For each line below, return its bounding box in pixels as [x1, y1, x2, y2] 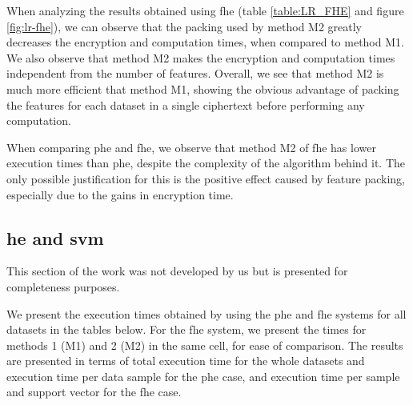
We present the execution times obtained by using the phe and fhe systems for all [6, 305, 407, 322]
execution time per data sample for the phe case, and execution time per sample [6, 367, 400, 384]
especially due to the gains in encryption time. [6, 186, 234, 202]
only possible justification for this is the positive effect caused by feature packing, [6, 170, 406, 186]
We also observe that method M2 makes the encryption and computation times [6, 49, 395, 66]
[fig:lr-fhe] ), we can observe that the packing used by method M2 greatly [6, 18, 363, 34]
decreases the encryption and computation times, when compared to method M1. [6, 34, 404, 50]
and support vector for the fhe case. [6, 383, 182, 400]
